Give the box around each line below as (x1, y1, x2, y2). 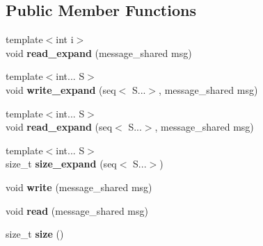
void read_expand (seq (6, 120, 113, 134)
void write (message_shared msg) (6, 179, 152, 194)
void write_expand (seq (6, 82, 116, 97)
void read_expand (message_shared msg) (6, 45, 192, 60)
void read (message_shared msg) (6, 203, 148, 218)
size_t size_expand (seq (6, 156, 117, 171)
